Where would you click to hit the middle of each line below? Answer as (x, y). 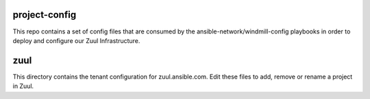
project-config (45, 15)
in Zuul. (23, 86)
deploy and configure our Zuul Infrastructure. (76, 40)
